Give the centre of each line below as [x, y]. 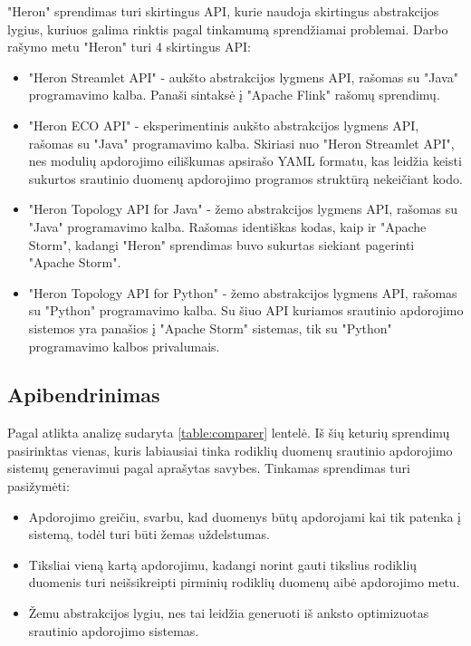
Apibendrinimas [84, 395]
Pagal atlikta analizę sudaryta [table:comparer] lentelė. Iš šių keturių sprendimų [229, 433]
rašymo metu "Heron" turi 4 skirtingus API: [129, 47]
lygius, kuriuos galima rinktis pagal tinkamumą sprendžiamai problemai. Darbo [228, 29]
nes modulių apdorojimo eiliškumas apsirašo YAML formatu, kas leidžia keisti [245, 161]
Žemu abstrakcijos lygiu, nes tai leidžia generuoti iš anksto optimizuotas [229, 613]
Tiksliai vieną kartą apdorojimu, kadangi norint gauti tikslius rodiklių [223, 564]
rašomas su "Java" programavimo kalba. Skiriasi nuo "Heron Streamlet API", [241, 143]
